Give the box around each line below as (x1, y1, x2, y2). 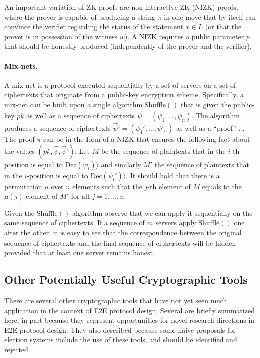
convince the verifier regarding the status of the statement (4, 21, 183, 32)
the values (4, 145, 35, 156)
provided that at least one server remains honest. (4, 247, 155, 258)
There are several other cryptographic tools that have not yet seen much (4, 295, 227, 305)
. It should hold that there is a (126, 170, 220, 180)
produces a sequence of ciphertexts (4, 122, 111, 133)
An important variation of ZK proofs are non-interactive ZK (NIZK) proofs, (4, 2, 238, 12)
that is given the (180, 99, 231, 109)
